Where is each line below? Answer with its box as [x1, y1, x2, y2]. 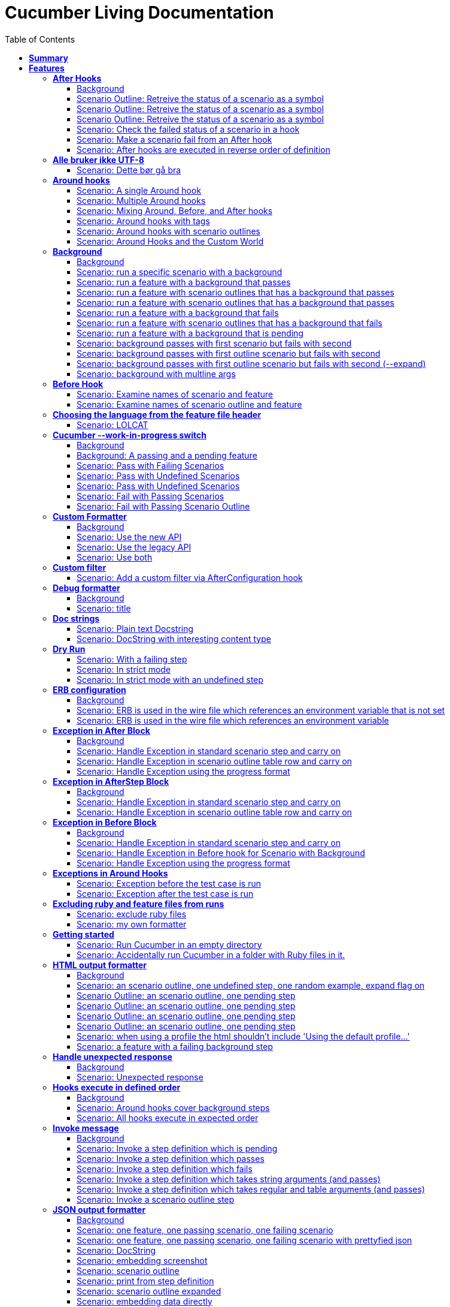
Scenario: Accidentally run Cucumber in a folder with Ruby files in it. [77, 949, 345, 960]
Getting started [53, 929, 114, 939]
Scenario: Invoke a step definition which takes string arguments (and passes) [77, 1173, 381, 1184]
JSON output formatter [53, 1204, 146, 1215]
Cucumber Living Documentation [5, 2, 274, 23]
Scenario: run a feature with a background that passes [77, 276, 291, 287]
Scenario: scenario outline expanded [77, 1285, 221, 1296]
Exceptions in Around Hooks [53, 868, 168, 878]
